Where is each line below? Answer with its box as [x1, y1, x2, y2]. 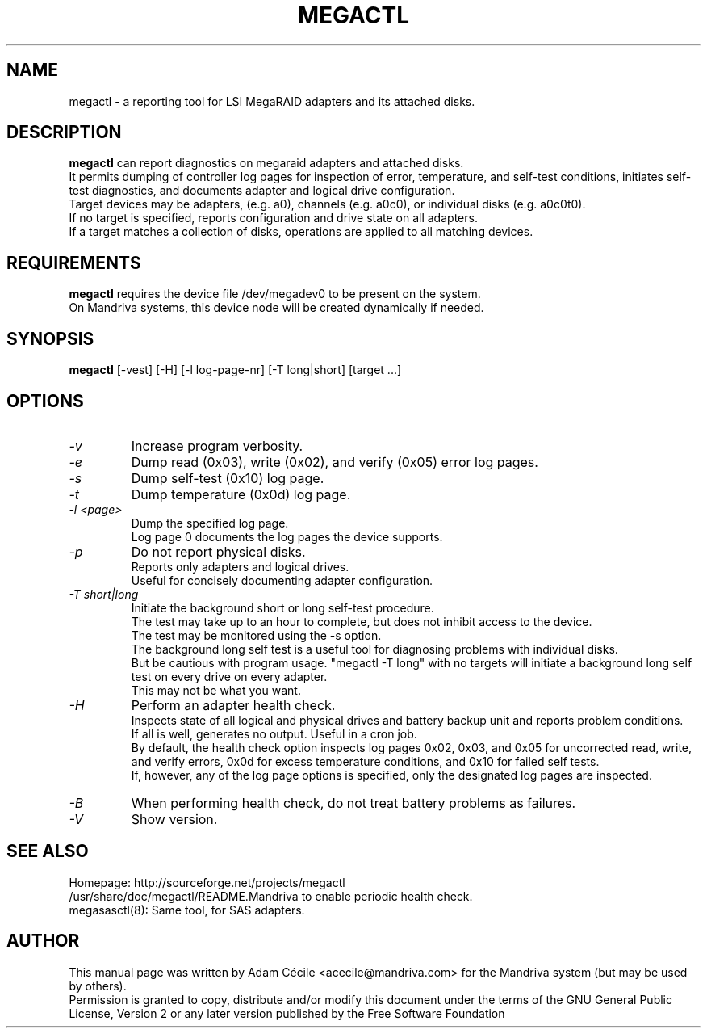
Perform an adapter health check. [131, 696, 336, 713]
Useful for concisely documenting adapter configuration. [131, 573, 433, 587]
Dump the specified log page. [131, 515, 289, 530]
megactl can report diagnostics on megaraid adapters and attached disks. [69, 156, 464, 170]
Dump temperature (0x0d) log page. [131, 485, 351, 502]
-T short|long [69, 586, 139, 601]
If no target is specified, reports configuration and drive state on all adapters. [69, 211, 478, 225]
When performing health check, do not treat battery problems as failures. [131, 794, 576, 811]
